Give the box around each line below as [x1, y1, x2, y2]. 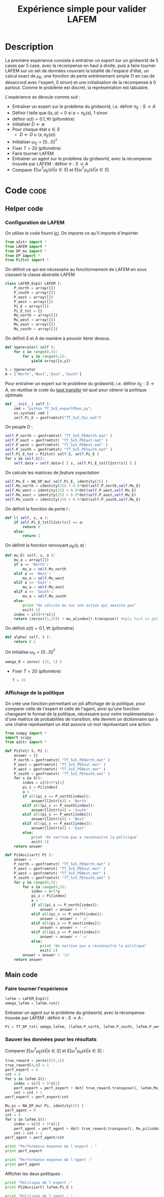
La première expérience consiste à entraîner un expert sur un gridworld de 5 [5, 57, 159, 63]
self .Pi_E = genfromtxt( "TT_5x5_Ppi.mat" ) [14, 415, 102, 420]
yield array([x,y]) [31, 358, 71, 363]
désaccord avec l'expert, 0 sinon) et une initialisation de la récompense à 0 [5, 79, 156, 85]
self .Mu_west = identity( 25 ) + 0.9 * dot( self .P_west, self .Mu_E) [5, 488, 137, 493]
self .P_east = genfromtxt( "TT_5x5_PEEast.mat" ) [5, 438, 108, 443]
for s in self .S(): [5, 456, 45, 461]
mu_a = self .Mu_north [22, 566, 67, 572]
